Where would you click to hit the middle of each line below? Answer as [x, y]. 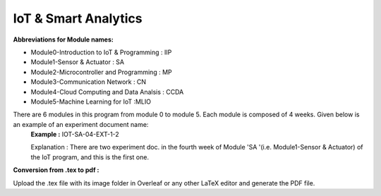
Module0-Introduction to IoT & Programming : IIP [101, 52]
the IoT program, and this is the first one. [90, 157]
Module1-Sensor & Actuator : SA [78, 62]
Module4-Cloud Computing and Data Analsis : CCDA [107, 92]
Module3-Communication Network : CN [89, 82]
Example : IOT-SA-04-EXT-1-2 [75, 135]
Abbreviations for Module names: [64, 39]
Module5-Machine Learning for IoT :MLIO [91, 102]
